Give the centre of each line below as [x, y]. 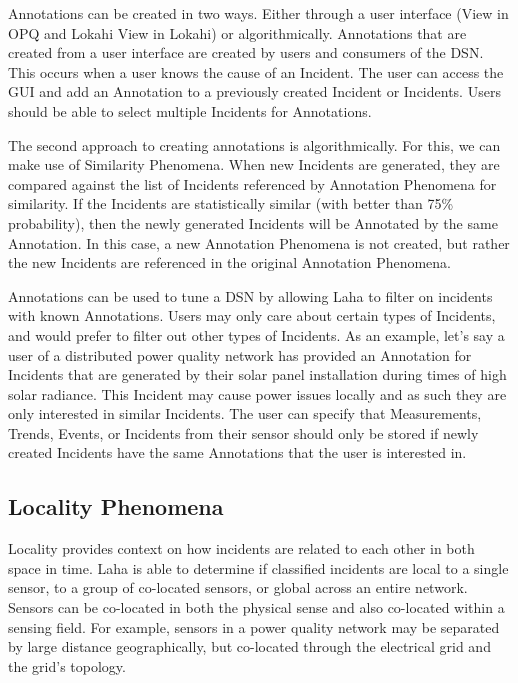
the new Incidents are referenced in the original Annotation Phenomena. [230, 262]
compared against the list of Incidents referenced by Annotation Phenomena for [252, 183]
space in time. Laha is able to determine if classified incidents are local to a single [258, 567]
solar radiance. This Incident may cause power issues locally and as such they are [257, 393]
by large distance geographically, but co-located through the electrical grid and [249, 646]
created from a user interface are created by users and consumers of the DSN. [246, 52]
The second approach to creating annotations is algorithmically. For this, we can [254, 144]
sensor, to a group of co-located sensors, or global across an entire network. [238, 587]
